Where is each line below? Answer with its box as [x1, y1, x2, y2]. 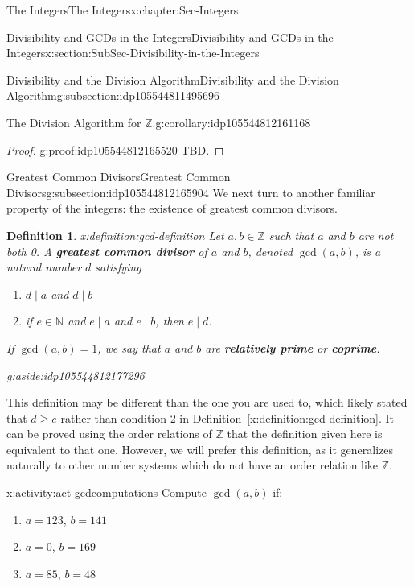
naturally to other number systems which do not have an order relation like [6, 457, 379, 473]
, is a [355, 242, 381, 259]
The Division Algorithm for [6, 114, 141, 130]
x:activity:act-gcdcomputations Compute [6, 484, 207, 501]
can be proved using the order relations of [6, 425, 212, 442]
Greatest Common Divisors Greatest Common [6, 168, 231, 185]
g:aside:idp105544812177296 [6, 366, 145, 383]
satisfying [95, 258, 141, 275]
